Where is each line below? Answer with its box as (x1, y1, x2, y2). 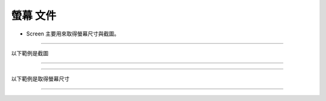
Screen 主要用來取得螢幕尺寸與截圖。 (26, 30, 120, 37)
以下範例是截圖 (11, 49, 48, 57)
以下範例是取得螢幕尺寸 (11, 75, 69, 82)
